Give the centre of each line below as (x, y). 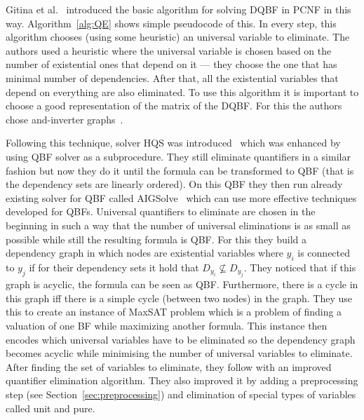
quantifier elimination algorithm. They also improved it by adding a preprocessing (182, 380)
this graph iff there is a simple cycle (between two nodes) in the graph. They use (179, 298)
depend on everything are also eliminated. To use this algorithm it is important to (182, 92)
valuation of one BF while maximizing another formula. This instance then (167, 326)
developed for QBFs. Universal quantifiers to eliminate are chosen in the (161, 211)
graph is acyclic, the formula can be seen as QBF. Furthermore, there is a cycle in (182, 284)
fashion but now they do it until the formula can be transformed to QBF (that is (180, 170)
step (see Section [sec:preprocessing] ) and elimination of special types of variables (181, 394)
